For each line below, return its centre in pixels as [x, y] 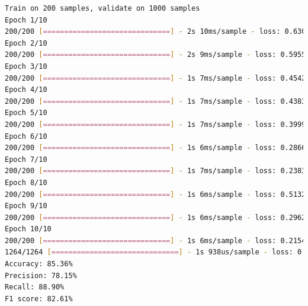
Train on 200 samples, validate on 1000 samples [102, 8]
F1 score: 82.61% [39, 299]
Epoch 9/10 [26, 206]
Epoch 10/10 [28, 229]
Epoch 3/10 [26, 66]
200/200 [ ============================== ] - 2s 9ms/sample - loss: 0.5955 [155, 55]
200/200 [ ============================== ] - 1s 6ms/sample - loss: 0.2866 [155, 148]
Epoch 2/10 [26, 43]
